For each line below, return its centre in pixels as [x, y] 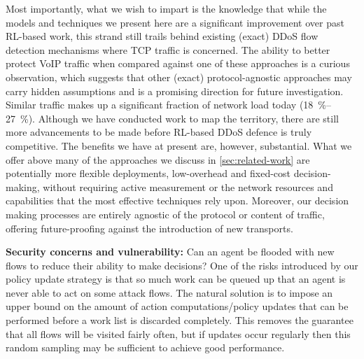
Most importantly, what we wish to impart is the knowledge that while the [166, 8]
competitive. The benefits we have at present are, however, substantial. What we [179, 145]
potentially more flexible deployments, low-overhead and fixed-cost [148, 173]
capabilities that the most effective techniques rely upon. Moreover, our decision [177, 200]
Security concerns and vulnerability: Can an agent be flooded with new [170, 252]
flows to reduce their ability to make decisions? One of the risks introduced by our [182, 265]
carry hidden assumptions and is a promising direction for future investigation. [175, 91]
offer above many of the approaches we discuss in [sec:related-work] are [158, 159]
